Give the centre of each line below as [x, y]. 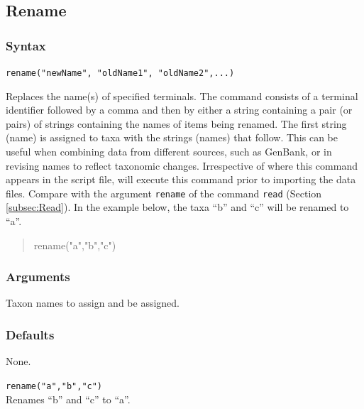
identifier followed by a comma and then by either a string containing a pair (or [179, 110]
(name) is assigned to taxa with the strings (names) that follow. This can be [172, 137]
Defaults [30, 334]
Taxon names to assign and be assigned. [93, 303]
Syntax [26, 45]
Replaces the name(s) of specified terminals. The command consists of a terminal [182, 96]
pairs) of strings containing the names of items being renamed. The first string [176, 123]
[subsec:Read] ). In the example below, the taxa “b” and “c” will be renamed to [177, 207]
